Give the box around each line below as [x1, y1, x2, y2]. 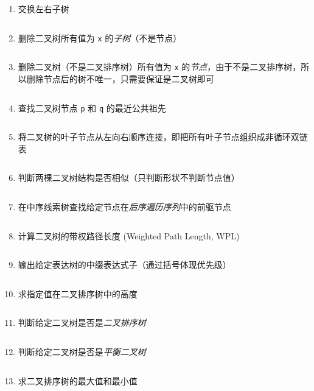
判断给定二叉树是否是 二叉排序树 [18, 316, 146, 329]
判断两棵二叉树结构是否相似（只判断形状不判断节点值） [18, 171, 240, 184]
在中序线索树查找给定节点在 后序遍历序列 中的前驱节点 [18, 200, 231, 213]
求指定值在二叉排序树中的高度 [18, 287, 138, 300]
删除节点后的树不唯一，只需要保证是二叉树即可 [26, 72, 214, 85]
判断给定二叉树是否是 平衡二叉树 [18, 345, 146, 358]
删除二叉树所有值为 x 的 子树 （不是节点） [18, 31, 182, 44]
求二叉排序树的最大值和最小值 [18, 374, 138, 387]
